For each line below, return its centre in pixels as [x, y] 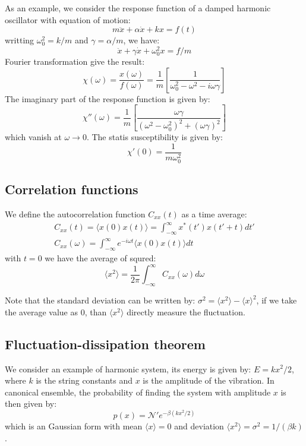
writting [20, 40]
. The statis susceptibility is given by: [154, 137]
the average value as [41, 311]
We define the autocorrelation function [75, 214]
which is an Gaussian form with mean [74, 426]
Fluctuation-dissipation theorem [105, 344]
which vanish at [33, 137]
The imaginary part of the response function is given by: [108, 98]
